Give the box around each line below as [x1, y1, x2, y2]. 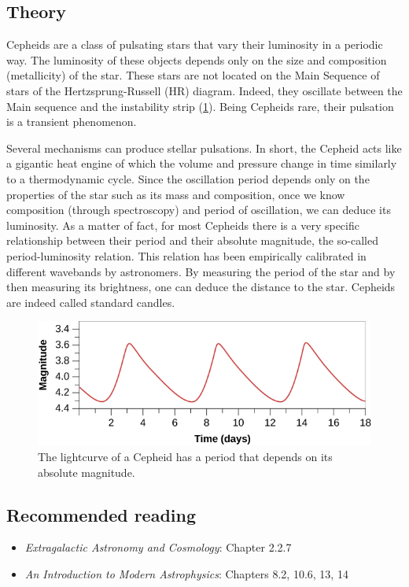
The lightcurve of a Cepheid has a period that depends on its [38, 449, 333, 465]
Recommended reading [6, 502, 197, 526]
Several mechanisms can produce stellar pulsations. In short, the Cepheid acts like [6, 139, 402, 156]
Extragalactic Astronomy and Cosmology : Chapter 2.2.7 [24, 539, 292, 556]
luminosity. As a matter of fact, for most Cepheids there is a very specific [6, 216, 359, 233]
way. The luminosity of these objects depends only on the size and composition [6, 51, 387, 68]
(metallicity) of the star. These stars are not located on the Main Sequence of [6, 67, 380, 83]
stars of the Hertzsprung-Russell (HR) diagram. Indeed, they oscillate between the [6, 82, 403, 98]
